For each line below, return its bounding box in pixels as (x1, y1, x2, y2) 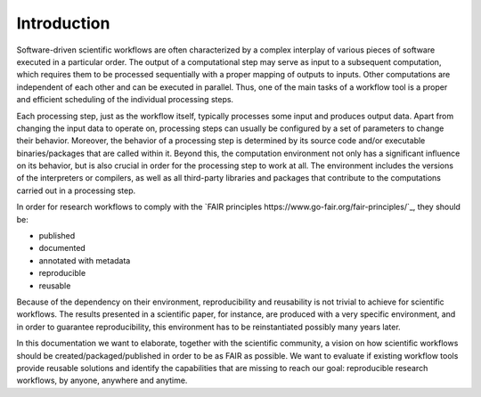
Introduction (16, 13, 110, 33)
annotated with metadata (38, 255, 131, 266)
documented (38, 243, 86, 254)
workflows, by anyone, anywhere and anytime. (16, 375, 188, 386)
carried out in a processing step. (16, 185, 136, 196)
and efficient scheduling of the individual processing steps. (16, 94, 234, 105)
